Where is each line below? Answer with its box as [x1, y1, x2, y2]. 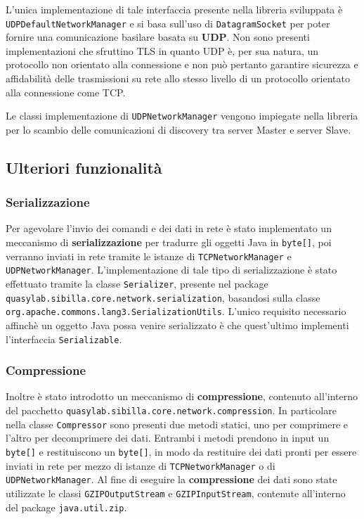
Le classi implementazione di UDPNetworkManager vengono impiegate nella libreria [6, 108, 358, 123]
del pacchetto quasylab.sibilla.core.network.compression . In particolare [6, 403, 337, 418]
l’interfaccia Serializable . [6, 331, 122, 346]
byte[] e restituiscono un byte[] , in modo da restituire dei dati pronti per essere [6, 444, 357, 459]
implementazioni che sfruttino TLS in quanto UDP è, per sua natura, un [6, 43, 319, 58]
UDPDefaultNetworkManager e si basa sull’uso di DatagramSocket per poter [6, 15, 330, 30]
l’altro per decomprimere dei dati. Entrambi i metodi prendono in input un [6, 430, 330, 445]
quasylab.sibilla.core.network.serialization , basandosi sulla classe [6, 290, 320, 305]
